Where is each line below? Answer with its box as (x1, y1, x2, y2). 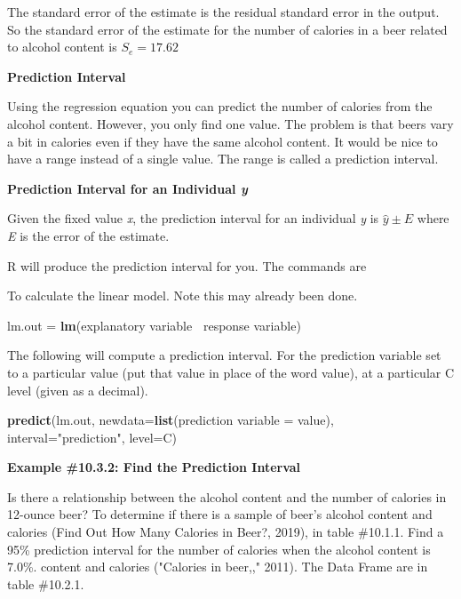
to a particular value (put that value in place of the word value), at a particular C (7, 363, 455, 381)
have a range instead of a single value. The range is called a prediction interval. (7, 149, 439, 168)
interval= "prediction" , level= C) (7, 427, 178, 446)
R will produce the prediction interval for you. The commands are (7, 256, 367, 275)
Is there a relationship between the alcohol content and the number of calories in (7, 487, 447, 506)
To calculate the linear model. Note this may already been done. (7, 286, 358, 305)
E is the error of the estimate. (7, 226, 170, 244)
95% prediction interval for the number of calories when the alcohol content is (7, 539, 431, 558)
